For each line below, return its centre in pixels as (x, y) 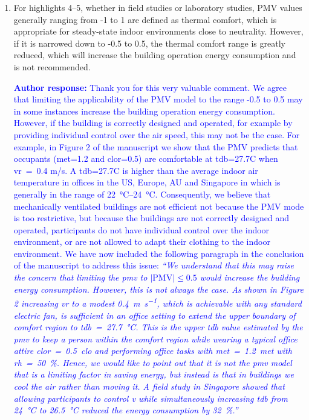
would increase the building (250, 277)
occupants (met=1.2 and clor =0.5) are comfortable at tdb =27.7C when (146, 158)
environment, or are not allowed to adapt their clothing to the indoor (142, 242)
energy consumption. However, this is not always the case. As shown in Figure (159, 289)
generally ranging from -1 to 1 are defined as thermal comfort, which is (145, 19)
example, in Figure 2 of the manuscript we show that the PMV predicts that (156, 146)
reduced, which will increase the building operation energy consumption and (155, 55)
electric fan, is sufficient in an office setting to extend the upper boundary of (154, 315)
